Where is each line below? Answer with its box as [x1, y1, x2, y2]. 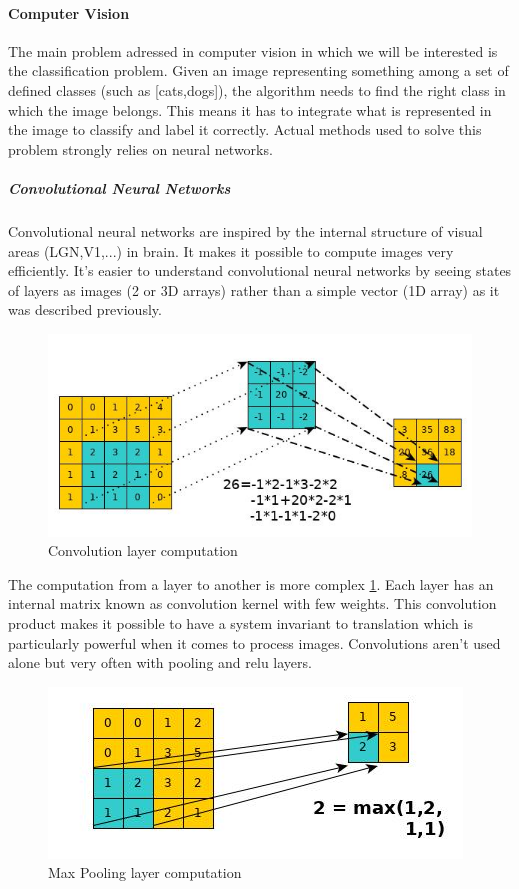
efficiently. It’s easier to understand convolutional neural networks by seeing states [8, 260, 512, 281]
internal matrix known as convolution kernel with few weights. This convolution [8, 593, 497, 614]
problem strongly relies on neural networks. [8, 138, 273, 159]
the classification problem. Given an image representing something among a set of [8, 60, 509, 81]
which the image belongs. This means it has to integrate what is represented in [8, 99, 492, 120]
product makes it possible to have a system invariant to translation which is [8, 612, 473, 633]
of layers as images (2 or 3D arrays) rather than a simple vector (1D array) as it [8, 279, 500, 300]
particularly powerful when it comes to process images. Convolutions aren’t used [8, 632, 501, 653]
